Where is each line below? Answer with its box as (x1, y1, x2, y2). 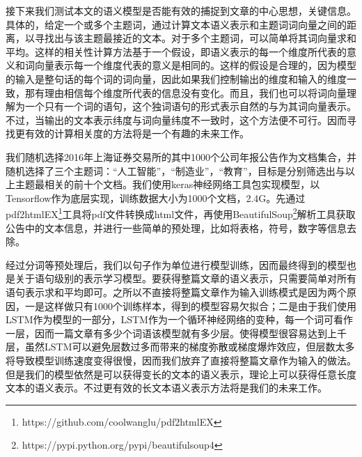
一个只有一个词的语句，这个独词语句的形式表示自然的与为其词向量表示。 (24, 99, 356, 114)
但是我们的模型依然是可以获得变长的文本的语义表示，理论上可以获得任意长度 (6, 366, 356, 381)
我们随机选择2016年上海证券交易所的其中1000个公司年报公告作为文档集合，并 (6, 149, 356, 164)
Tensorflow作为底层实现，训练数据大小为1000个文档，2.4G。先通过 (6, 190, 306, 205)
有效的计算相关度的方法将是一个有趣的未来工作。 (24, 126, 249, 141)
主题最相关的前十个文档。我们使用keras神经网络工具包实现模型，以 (15, 177, 320, 192)
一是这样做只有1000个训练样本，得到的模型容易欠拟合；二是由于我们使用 (24, 298, 356, 313)
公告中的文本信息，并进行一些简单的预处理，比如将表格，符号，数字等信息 (6, 220, 347, 235)
